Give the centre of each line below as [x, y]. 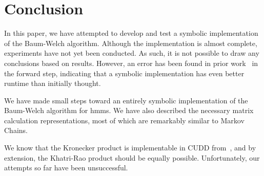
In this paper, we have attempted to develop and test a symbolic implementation [131, 33]
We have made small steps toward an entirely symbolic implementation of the [126, 100]
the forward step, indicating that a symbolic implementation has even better [124, 73]
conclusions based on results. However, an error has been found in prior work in [131, 63]
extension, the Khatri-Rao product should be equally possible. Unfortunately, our [132, 157]
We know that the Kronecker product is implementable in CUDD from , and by [130, 148]
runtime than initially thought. [53, 83]
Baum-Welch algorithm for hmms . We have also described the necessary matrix [129, 110]
